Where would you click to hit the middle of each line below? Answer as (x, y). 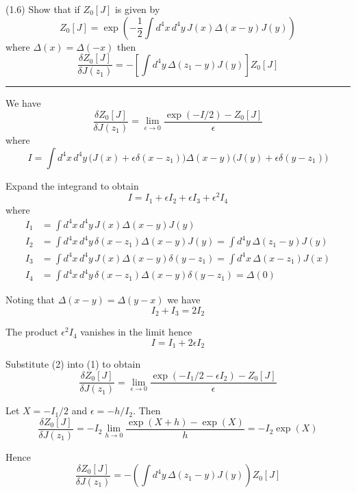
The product (32, 332)
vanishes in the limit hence (136, 332)
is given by (137, 9)
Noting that (30, 300)
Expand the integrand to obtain (72, 185)
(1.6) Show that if (43, 9)
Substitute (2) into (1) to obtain (73, 364)
